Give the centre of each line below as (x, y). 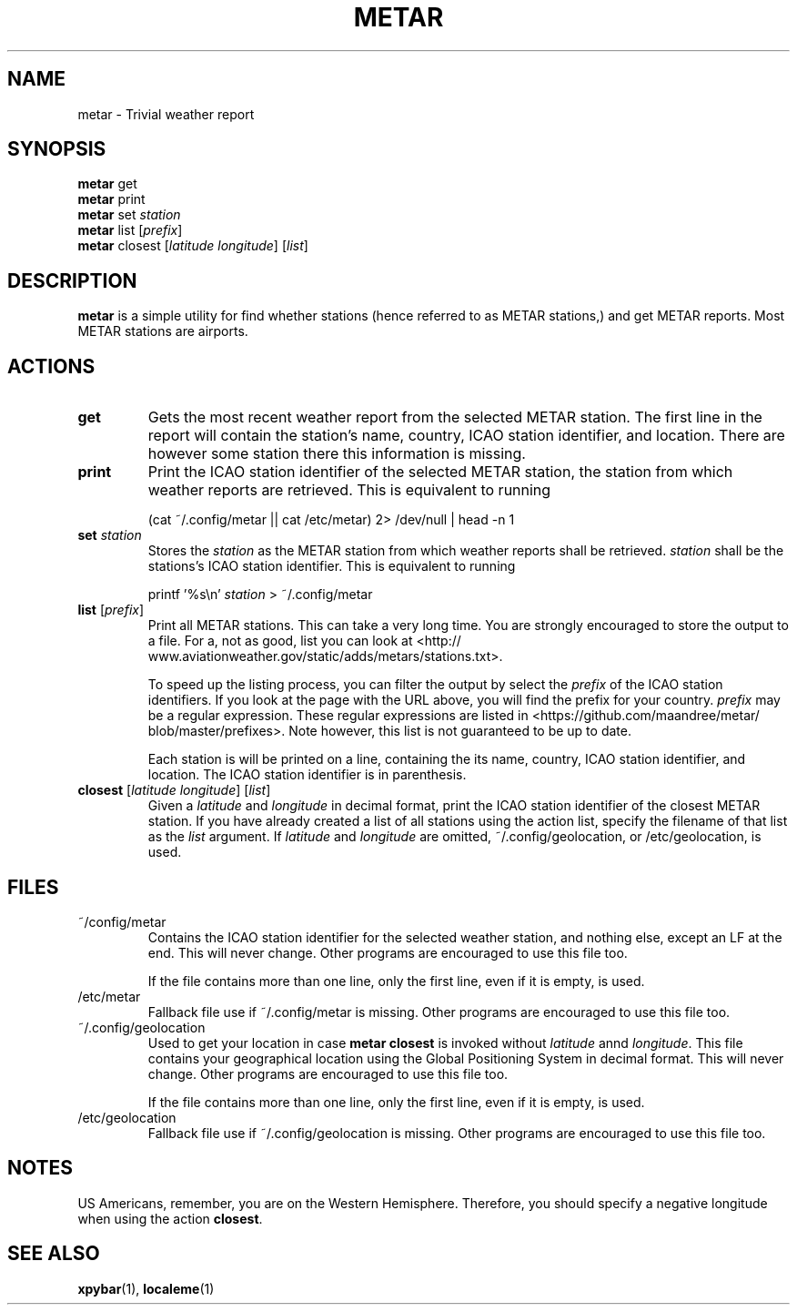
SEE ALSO (54, 1254)
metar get (107, 184)
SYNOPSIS (57, 149)
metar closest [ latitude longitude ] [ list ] (193, 246)
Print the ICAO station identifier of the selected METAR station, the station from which (440, 472)
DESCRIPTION (72, 280)
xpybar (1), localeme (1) (146, 1288)
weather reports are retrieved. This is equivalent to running (349, 490)
